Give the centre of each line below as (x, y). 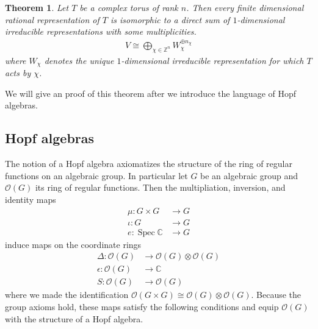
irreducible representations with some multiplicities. (101, 31)
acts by (18, 73)
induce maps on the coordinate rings (73, 244)
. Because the (276, 295)
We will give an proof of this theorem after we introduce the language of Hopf (151, 93)
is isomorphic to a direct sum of (170, 19)
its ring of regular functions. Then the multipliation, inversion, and (160, 187)
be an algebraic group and (249, 175)
